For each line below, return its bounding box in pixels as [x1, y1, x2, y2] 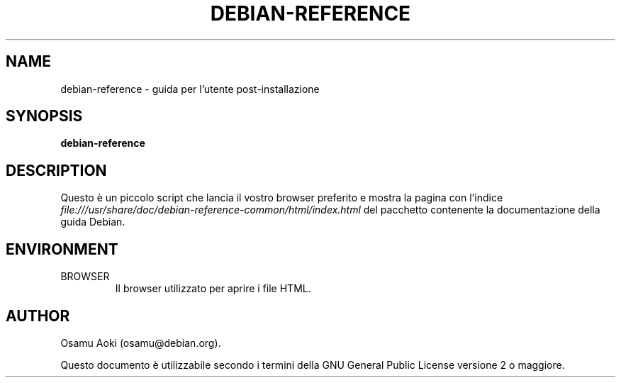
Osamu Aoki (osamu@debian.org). [60, 336, 221, 349]
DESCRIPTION [6, 161, 107, 179]
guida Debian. [60, 216, 125, 228]
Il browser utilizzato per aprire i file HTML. [115, 282, 311, 295]
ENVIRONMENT [6, 240, 118, 258]
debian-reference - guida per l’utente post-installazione [60, 82, 320, 95]
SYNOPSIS [6, 107, 83, 126]
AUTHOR [6, 306, 70, 325]
